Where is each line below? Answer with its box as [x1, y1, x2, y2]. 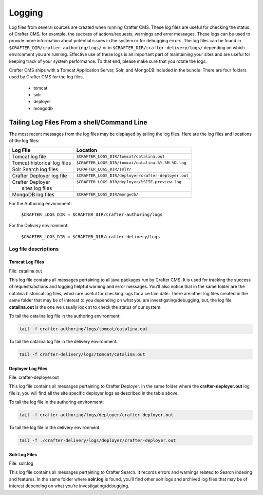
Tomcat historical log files [12, 159, 71, 166]
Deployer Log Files [9, 365, 48, 371]
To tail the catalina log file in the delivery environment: [9, 338, 118, 344]
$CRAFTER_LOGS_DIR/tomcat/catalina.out [76, 154, 165, 159]
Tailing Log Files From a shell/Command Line [9, 118, 148, 126]
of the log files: [9, 138, 39, 143]
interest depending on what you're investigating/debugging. [9, 483, 130, 489]
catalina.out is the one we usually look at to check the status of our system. [9, 304, 162, 310]
